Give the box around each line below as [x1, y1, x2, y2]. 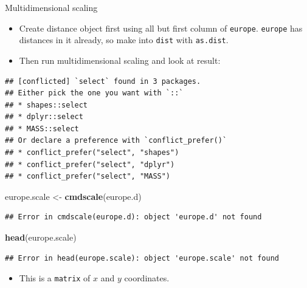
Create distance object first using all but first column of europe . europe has [19, 21, 303, 34]
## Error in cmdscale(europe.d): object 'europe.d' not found [5, 213, 262, 222]
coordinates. [124, 272, 170, 284]
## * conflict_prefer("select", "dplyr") [5, 160, 175, 169]
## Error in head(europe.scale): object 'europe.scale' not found [5, 253, 280, 262]
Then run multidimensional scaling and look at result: [19, 53, 221, 66]
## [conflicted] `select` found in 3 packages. [5, 77, 201, 86]
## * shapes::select [5, 100, 88, 109]
